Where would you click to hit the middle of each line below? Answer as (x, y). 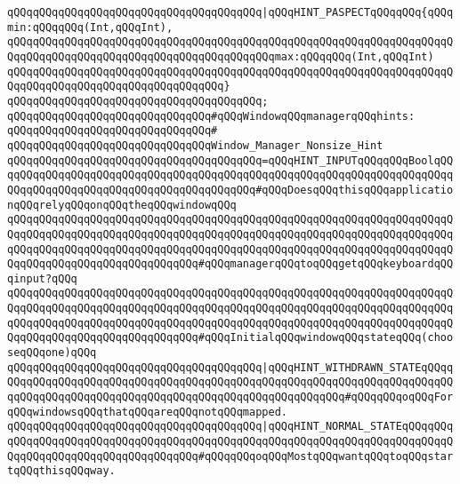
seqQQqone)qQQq (52, 353)
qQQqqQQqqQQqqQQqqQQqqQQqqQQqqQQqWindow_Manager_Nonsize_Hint (195, 145)
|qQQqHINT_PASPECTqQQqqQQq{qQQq (358, 12)
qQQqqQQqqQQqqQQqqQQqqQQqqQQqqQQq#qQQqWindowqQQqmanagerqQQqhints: (211, 116)
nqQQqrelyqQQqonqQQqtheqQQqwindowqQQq (122, 205)
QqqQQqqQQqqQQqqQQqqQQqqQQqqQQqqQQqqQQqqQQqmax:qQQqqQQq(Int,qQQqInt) (221, 56)
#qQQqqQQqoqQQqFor (399, 397)
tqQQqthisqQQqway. (61, 471)
